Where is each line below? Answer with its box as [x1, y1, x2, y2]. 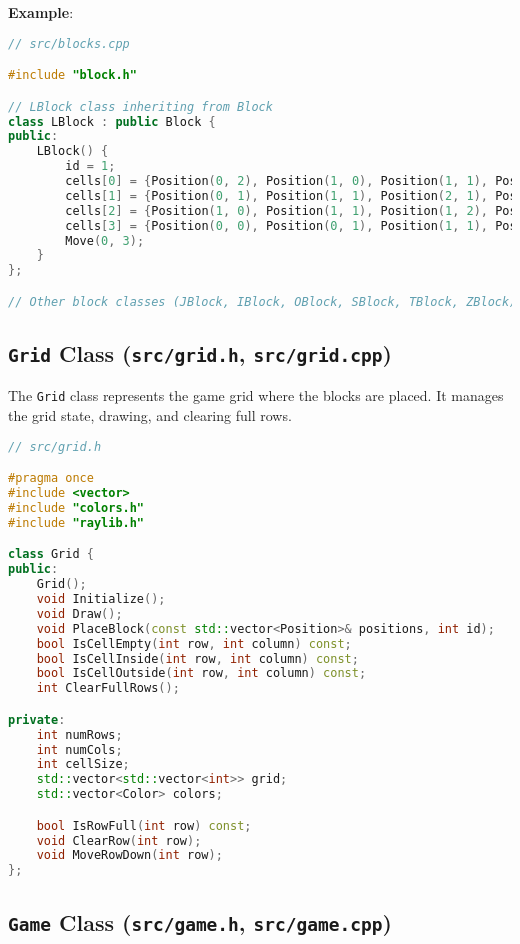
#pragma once [8, 471, 94, 486]
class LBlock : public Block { [8, 114, 216, 129]
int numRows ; [36, 727, 123, 742]
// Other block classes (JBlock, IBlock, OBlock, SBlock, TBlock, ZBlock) [8, 294, 517, 309]
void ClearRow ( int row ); [36, 833, 202, 848]
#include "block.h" [8, 68, 137, 83]
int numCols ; [36, 742, 123, 757]
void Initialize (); [36, 592, 166, 607]
